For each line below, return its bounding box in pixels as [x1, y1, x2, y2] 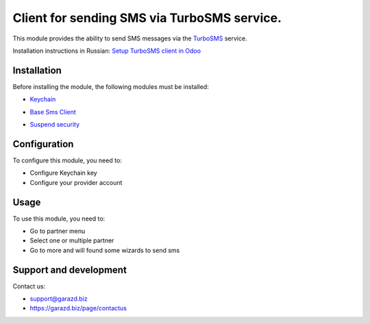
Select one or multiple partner [29, 236, 114, 245]
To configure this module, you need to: [12, 156, 123, 164]
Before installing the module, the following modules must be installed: [12, 82, 209, 90]
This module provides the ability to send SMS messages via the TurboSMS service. [12, 34, 247, 42]
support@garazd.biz [29, 295, 88, 303]
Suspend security [29, 121, 80, 129]
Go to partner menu [29, 227, 86, 235]
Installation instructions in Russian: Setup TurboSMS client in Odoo [12, 47, 201, 55]
